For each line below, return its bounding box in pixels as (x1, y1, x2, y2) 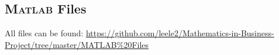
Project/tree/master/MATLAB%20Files (5, 38, 149, 50)
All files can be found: (5, 27, 84, 39)
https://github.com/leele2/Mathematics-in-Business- (85, 27, 274, 39)
